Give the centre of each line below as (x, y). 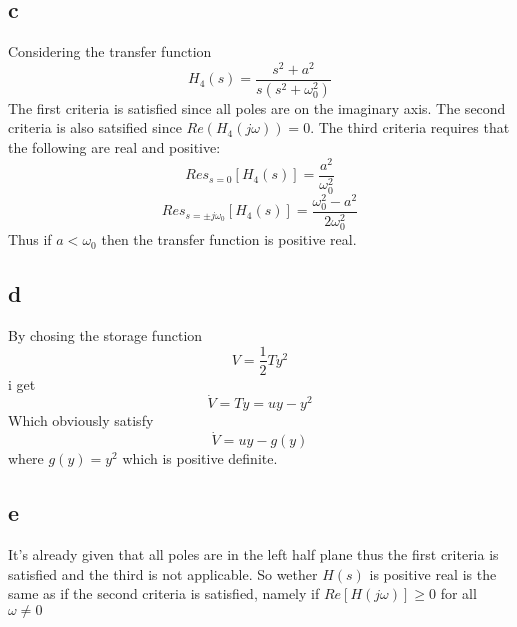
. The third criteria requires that (410, 127)
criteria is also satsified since (95, 127)
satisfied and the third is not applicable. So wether (163, 573)
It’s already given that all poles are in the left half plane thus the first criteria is (253, 554)
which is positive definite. (200, 458)
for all (458, 593)
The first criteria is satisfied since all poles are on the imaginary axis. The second (257, 107)
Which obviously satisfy (81, 420)
